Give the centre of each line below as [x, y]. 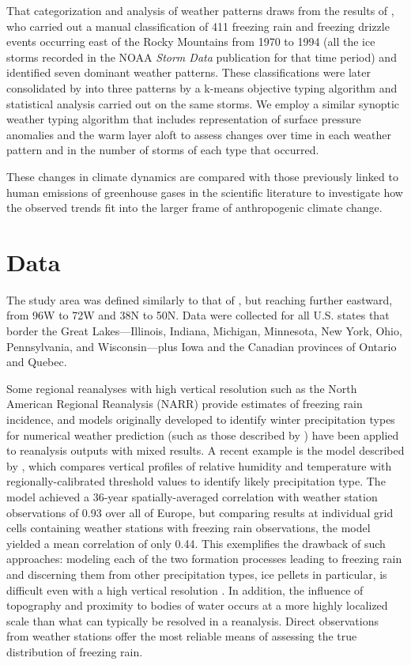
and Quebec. [37, 362]
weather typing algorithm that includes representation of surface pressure [184, 119]
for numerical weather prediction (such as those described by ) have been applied [203, 435]
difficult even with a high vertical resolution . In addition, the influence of [185, 589]
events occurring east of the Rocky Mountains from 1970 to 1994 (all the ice [191, 42]
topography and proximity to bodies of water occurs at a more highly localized [197, 605]
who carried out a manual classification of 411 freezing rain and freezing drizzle [198, 26]
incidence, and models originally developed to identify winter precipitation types [201, 419]
